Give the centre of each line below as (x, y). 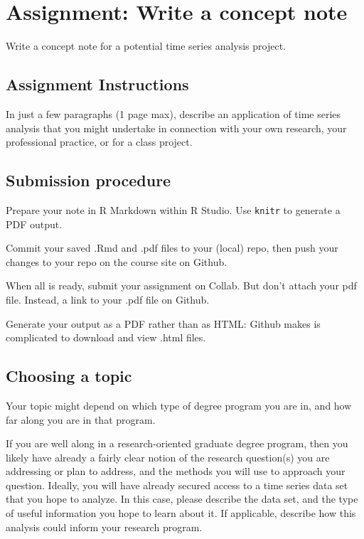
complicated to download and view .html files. (106, 337)
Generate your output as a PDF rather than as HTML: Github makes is (163, 323)
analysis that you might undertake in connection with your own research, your (176, 128)
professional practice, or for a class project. (99, 142)
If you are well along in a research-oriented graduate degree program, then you (177, 443)
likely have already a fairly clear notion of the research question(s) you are (168, 457)
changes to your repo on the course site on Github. (117, 261)
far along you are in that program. (81, 419)
